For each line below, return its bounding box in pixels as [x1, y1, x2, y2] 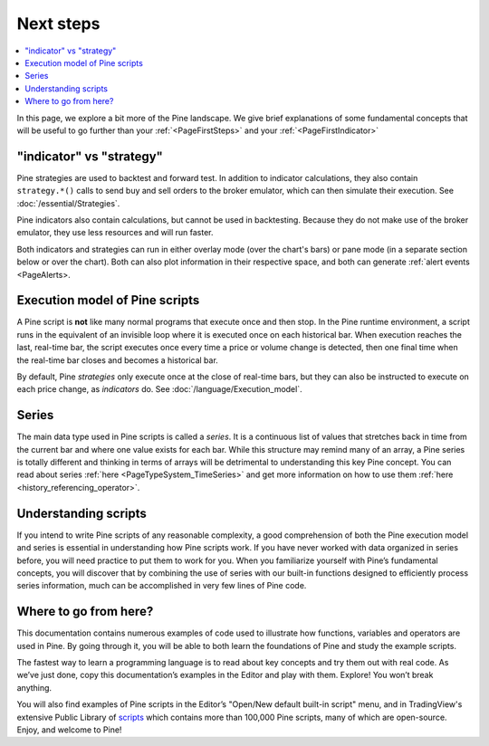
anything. [16, 682, 53, 693]
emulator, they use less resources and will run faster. [16, 227, 214, 238]
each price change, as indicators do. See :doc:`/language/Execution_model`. [16, 384, 302, 395]
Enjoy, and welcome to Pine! [16, 724, 122, 735]
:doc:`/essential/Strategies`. [16, 197, 120, 208]
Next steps [16, 14, 101, 33]
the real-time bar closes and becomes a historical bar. [16, 354, 219, 366]
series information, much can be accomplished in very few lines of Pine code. [16, 580, 307, 591]
